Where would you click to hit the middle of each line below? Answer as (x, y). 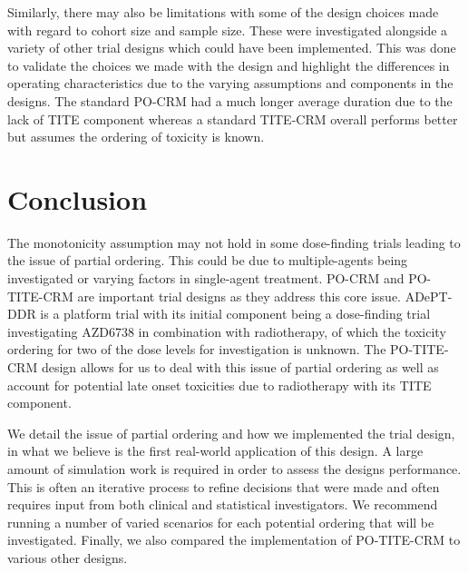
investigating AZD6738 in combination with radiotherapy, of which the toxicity (227, 331)
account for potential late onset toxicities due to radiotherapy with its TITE (219, 385)
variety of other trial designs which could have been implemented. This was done (232, 48)
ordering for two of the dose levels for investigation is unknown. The (197, 349)
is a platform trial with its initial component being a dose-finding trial (235, 314)
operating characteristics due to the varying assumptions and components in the (230, 83)
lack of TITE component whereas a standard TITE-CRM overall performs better (233, 119)
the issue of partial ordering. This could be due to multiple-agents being (208, 260)
